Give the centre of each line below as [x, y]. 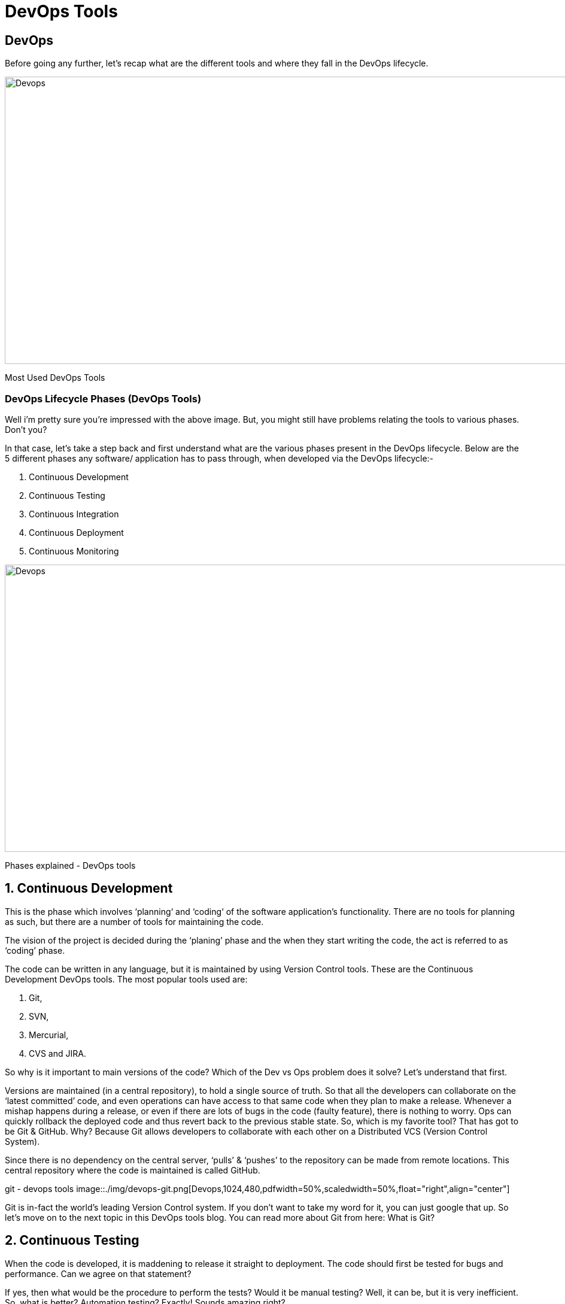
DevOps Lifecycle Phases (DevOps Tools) [103, 398]
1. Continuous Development [89, 888]
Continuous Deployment [76, 532]
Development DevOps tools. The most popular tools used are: [126, 979]
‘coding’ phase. [35, 950]
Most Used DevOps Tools [55, 378]
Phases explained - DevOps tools [70, 865]
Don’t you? [26, 429]
